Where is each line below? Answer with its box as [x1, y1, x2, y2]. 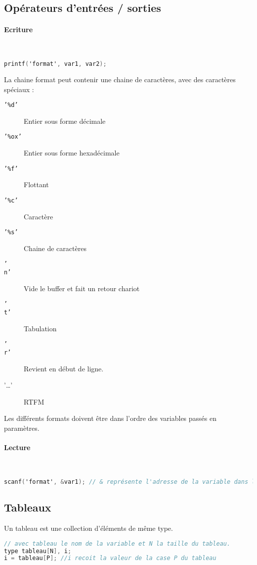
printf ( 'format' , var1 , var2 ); [4, 60, 107, 68]
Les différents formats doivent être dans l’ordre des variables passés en [4, 413, 217, 423]
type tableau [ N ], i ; [4, 547, 72, 555]
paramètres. [4, 422, 40, 433]
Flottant [24, 179, 49, 190]
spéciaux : [4, 84, 34, 94]
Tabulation [24, 323, 57, 333]
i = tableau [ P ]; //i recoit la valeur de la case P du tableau [4, 555, 216, 562]
